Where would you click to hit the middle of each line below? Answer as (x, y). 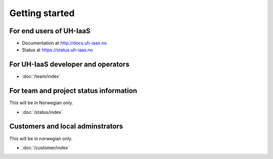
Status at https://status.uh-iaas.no (57, 50)
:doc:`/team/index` (41, 76)
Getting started (42, 13)
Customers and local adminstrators (66, 127)
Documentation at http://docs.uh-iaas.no (64, 43)
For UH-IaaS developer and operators (70, 65)
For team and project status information (73, 91)
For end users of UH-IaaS (50, 31)
